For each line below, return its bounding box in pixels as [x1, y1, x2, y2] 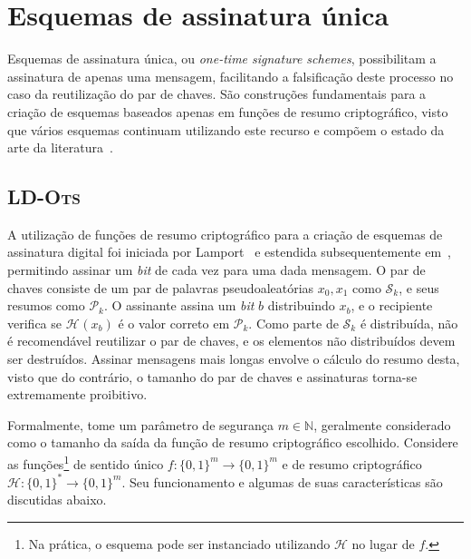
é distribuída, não [360, 313, 458, 332]
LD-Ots [7, 182, 81, 211]
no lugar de [351, 534, 415, 553]
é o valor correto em [118, 313, 230, 332]
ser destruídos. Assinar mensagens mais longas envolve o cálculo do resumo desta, [7, 349, 460, 368]
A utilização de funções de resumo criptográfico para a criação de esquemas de [7, 224, 443, 243]
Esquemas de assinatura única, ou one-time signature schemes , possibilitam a [7, 49, 437, 68]
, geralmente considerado [313, 415, 451, 434]
